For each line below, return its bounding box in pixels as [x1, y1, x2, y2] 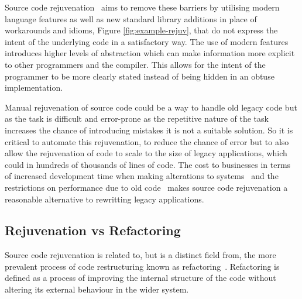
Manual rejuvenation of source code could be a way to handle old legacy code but [5, 101, 297, 113]
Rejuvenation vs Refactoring [5, 221, 181, 239]
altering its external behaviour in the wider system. [5, 283, 189, 295]
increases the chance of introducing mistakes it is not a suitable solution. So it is [5, 123, 293, 136]
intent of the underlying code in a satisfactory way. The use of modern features [5, 35, 289, 47]
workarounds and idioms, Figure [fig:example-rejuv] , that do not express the [5, 24, 278, 36]
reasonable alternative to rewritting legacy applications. [5, 193, 204, 205]
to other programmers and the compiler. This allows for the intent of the [5, 58, 266, 70]
